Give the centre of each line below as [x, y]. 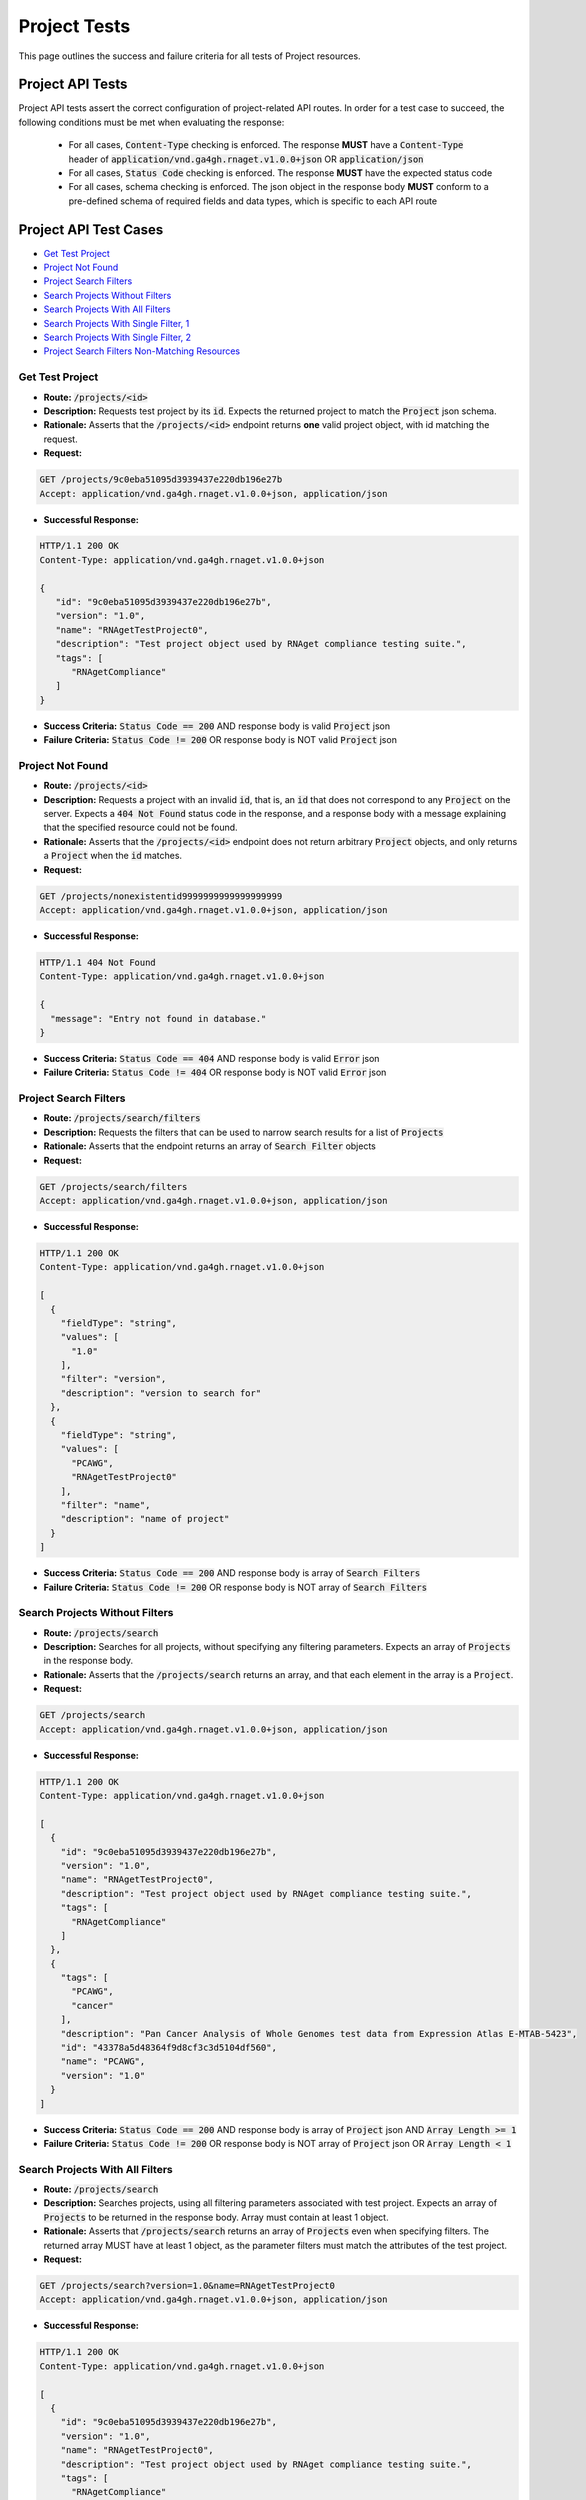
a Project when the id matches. [113, 856]
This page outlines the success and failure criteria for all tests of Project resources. [189, 56]
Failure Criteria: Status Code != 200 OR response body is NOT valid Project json [220, 740]
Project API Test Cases [91, 229]
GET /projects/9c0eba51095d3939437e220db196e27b [161, 479]
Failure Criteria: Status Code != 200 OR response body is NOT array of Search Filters [235, 1587]
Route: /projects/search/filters [122, 1118]
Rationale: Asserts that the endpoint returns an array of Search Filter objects [210, 1146]
